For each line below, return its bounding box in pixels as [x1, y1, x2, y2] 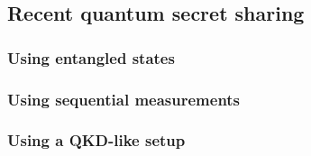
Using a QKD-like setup [7, 129, 186, 151]
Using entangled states [7, 46, 175, 69]
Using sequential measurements [7, 87, 241, 110]
